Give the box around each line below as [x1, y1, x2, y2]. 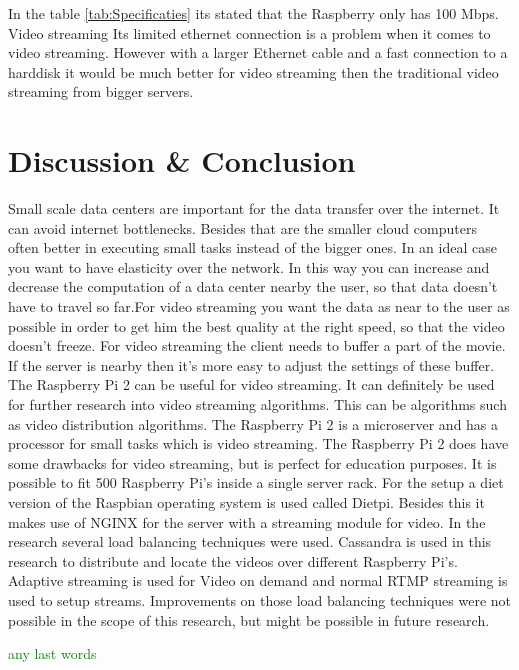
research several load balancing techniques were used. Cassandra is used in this [8, 531, 492, 552]
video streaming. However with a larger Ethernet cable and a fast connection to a [8, 42, 508, 63]
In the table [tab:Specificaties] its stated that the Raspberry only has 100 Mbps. [8, 3, 499, 23]
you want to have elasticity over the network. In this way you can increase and [8, 256, 490, 277]
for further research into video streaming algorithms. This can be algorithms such [8, 394, 507, 415]
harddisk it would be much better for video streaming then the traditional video [8, 61, 499, 82]
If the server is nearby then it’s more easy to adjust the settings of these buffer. [8, 354, 495, 375]
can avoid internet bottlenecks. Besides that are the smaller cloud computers [8, 217, 477, 238]
